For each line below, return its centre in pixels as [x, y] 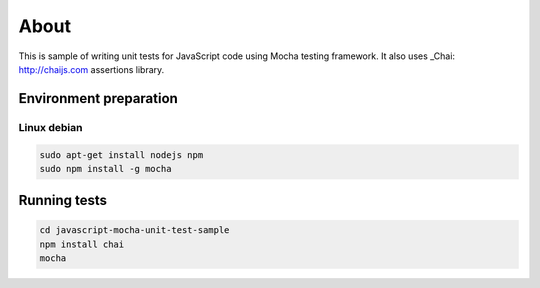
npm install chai [82, 244]
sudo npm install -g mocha [105, 168]
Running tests [63, 200]
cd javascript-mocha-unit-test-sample [134, 230]
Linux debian [50, 127]
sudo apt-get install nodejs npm [121, 154]
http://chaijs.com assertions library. [91, 69]
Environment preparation [98, 98]
